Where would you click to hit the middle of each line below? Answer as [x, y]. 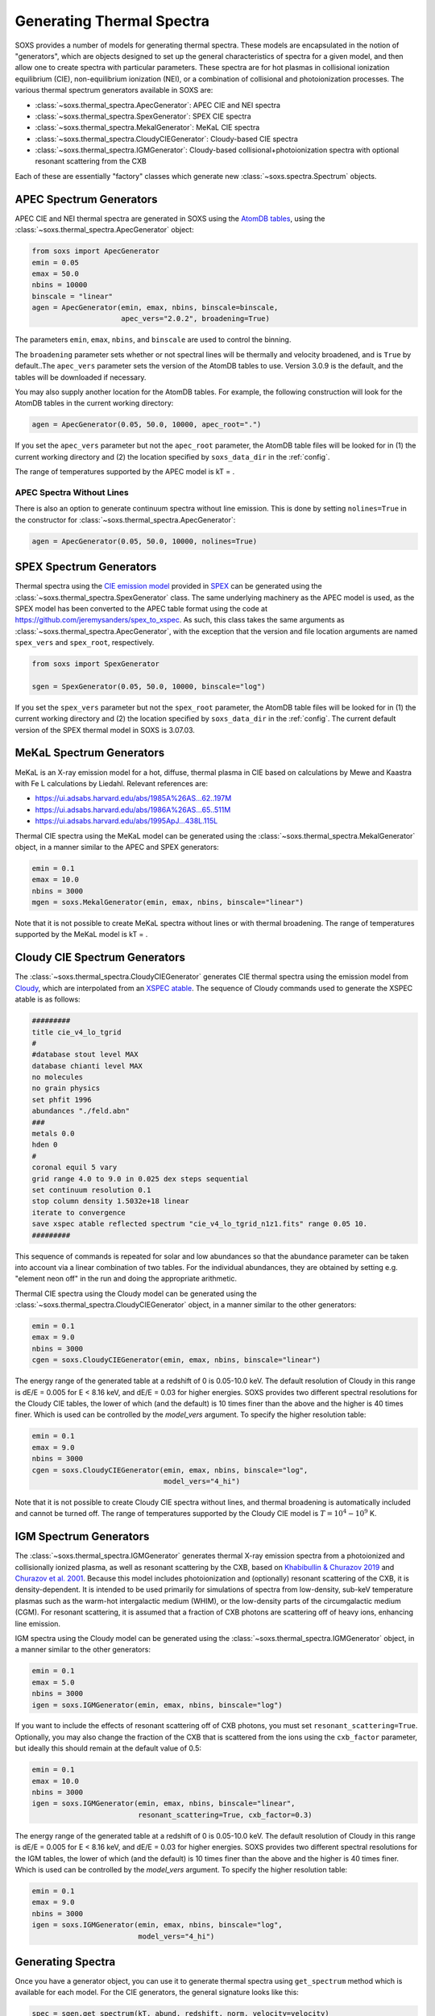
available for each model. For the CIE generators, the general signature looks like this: [157, 1993]
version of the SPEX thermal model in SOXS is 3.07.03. [105, 730]
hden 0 [45, 1145]
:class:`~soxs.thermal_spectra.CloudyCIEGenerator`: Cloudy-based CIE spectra [166, 139]
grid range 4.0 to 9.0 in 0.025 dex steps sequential [140, 1179]
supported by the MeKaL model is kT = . [81, 935]
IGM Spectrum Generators [82, 1537]
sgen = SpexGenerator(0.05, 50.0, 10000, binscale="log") [149, 686]
